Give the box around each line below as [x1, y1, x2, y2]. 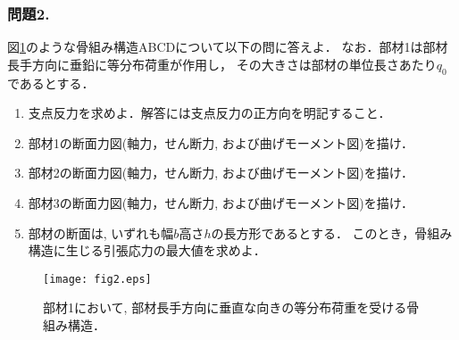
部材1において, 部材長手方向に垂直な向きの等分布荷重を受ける [43, 298, 407, 317]
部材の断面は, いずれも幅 [28, 223, 174, 242]
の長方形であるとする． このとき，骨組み [211, 223, 453, 242]
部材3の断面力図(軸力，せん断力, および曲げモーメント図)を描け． [28, 193, 413, 211]
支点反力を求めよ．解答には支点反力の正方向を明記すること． [28, 104, 391, 122]
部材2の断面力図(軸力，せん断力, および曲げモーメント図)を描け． [28, 163, 413, 182]
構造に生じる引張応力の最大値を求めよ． [28, 241, 266, 260]
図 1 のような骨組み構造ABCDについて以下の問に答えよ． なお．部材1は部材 [7, 37, 448, 56]
